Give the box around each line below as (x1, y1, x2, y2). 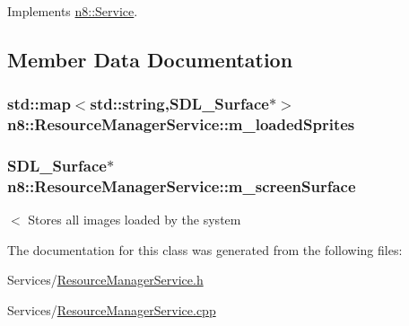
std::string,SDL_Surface (90, 93, 269, 115)
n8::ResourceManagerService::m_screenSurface (7, 174, 356, 197)
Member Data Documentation (7, 45, 293, 73)
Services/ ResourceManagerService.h (7, 270, 204, 289)
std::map (7, 93, 71, 115)
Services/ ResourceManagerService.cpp (7, 301, 216, 320)
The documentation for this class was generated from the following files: (7, 240, 403, 259)
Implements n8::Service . (7, 2, 138, 20)
